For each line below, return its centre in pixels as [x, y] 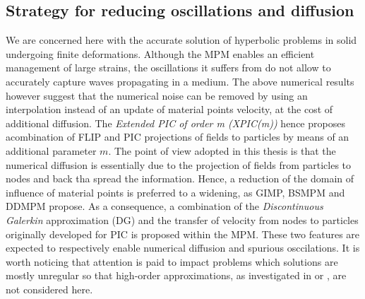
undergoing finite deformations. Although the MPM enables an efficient [160, 53]
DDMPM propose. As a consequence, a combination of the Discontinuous [164, 206]
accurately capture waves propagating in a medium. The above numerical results [180, 81]
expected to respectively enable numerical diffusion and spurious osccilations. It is [183, 248]
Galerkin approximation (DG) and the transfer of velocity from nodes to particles [182, 219]
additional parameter [51, 150]
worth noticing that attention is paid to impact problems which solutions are [172, 261]
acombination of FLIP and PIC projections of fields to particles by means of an [178, 137]
